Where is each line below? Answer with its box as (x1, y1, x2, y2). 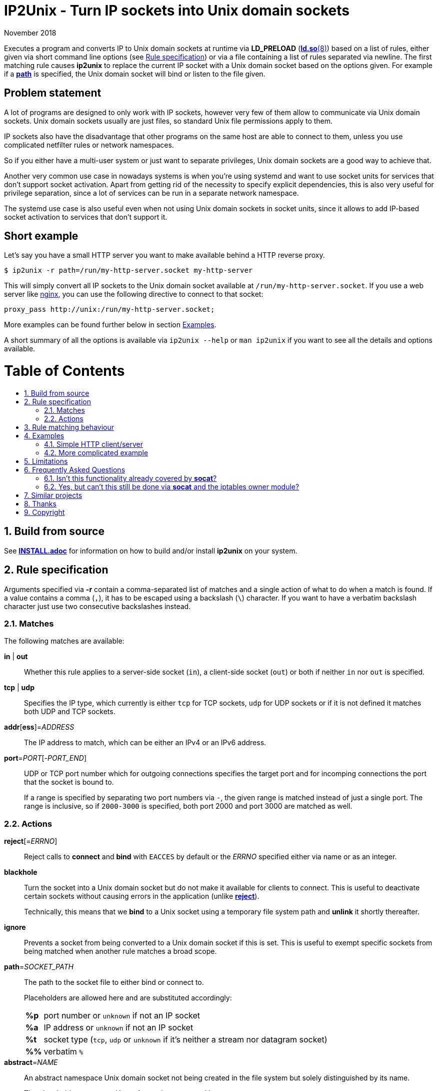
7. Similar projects (24, 490, 82, 499)
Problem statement (4, 87, 101, 100)
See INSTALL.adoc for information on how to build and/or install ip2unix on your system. (4, 546, 297, 555)
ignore (4, 923, 26, 932)
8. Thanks (24, 499, 56, 508)
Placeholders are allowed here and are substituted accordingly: (24, 993, 232, 1002)
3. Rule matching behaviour (24, 422, 114, 431)
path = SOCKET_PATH (4, 962, 73, 971)
